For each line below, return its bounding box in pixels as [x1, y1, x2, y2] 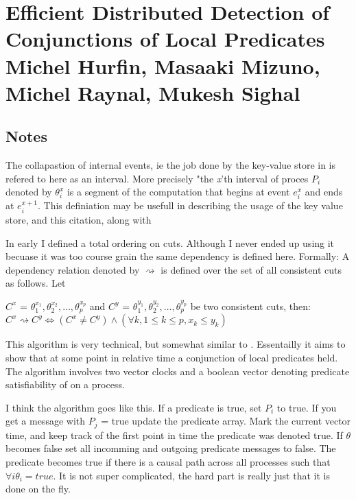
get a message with [5, 414, 86, 428]
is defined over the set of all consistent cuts [161, 262, 342, 276]
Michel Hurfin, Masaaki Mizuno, [5, 51, 320, 80]
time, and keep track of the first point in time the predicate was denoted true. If [5, 427, 343, 442]
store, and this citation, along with [5, 212, 152, 226]
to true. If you [276, 400, 337, 414]
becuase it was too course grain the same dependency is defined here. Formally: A [5, 249, 350, 263]
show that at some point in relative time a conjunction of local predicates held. [5, 350, 338, 364]
